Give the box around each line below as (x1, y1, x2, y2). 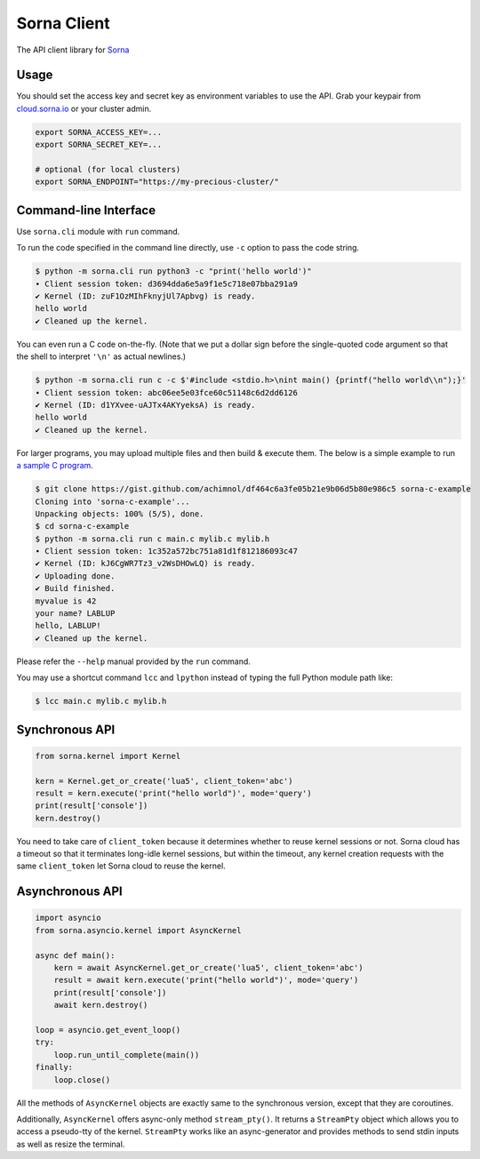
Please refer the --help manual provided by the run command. (16, 656, 251, 667)
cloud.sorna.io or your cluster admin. (16, 103, 152, 114)
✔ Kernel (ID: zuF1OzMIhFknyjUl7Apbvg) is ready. (35, 292, 256, 301)
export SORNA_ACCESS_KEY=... (35, 127, 163, 137)
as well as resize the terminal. (16, 1139, 125, 1149)
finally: (35, 1062, 74, 1073)
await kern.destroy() (53, 1000, 148, 1011)
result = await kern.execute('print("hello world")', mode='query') (53, 975, 359, 986)
